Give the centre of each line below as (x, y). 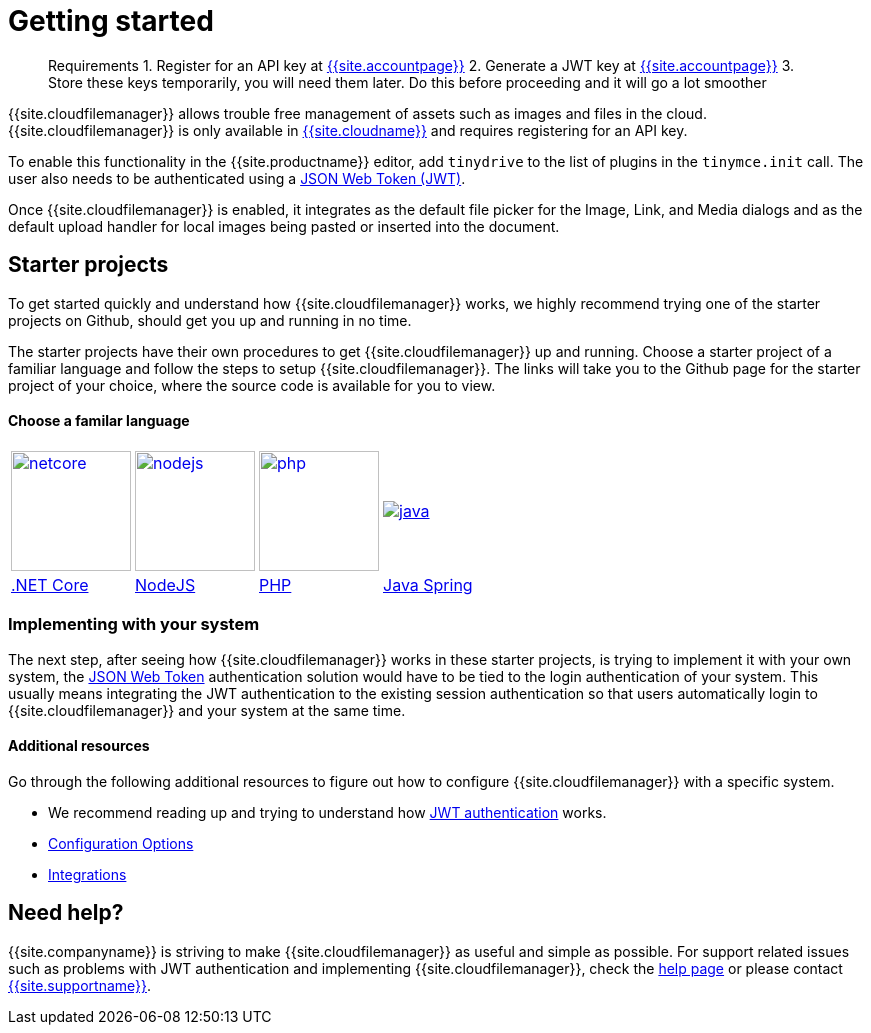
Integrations (87, 874)
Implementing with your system (134, 624)
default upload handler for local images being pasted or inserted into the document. (284, 226)
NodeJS (165, 584)
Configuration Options (121, 843)
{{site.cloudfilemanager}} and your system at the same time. (207, 710)
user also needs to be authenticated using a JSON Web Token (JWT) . (237, 178)
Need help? (66, 913)
